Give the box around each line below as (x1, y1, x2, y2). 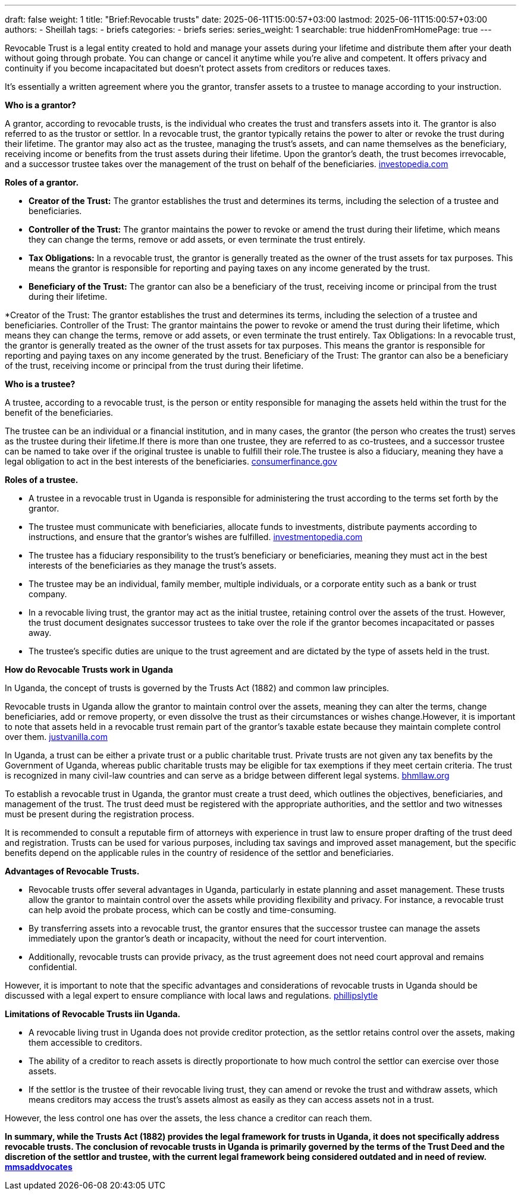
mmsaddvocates (5, 1162, 73, 1172)
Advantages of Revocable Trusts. (5, 866, 140, 876)
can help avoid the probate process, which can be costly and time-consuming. (29, 905, 337, 915)
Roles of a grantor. (5, 177, 79, 187)
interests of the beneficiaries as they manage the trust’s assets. (29, 560, 277, 570)
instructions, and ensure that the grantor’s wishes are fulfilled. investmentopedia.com (29, 532, 363, 542)
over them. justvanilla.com (5, 732, 108, 742)
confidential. (29, 962, 77, 972)
